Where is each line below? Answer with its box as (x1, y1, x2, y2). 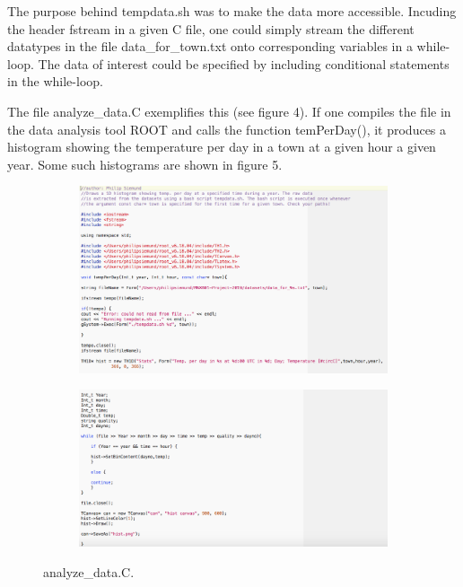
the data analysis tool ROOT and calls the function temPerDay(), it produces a (7, 119, 447, 138)
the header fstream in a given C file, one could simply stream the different (7, 19, 415, 38)
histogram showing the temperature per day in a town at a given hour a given (7, 137, 436, 156)
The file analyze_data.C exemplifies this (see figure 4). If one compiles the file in (7, 101, 451, 120)
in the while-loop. (7, 72, 103, 91)
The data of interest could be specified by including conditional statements (38, 54, 450, 73)
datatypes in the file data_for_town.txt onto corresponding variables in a (7, 37, 413, 56)
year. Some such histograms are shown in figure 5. (7, 154, 283, 173)
